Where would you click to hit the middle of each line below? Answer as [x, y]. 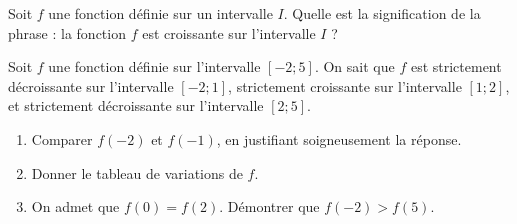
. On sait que [354, 66]
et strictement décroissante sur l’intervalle [136, 105]
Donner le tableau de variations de [137, 172]
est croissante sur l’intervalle [229, 32]
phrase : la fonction [67, 32]
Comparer [62, 138]
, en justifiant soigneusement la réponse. [339, 138]
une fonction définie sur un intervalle [160, 13]
